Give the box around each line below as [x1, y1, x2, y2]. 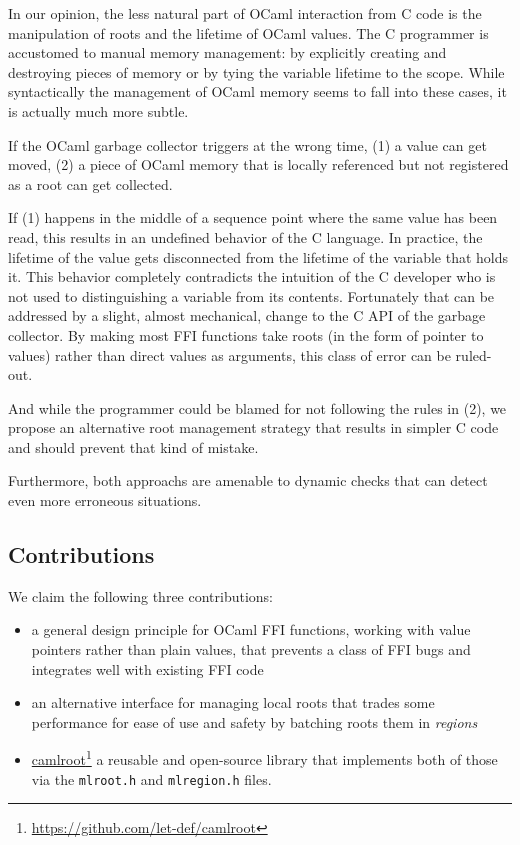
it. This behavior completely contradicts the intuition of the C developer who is [8, 266, 496, 287]
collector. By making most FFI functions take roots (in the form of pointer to [8, 324, 484, 345]
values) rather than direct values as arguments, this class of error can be [8, 344, 451, 365]
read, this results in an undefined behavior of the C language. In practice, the [8, 226, 483, 247]
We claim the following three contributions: [8, 585, 274, 606]
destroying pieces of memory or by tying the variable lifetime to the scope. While [8, 61, 505, 82]
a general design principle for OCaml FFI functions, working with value [31, 619, 471, 640]
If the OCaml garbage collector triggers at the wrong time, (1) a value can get [8, 134, 487, 155]
